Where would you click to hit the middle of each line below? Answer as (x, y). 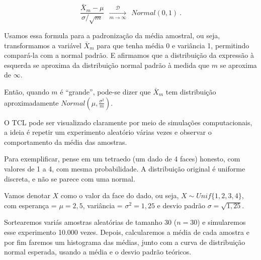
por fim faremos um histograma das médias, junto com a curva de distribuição (125, 242)
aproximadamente (31, 102)
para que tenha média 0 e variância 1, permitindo (173, 45)
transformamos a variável (43, 45)
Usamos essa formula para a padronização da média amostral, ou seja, (112, 35)
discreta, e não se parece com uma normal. (70, 178)
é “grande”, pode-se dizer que (105, 92)
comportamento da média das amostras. (66, 142)
